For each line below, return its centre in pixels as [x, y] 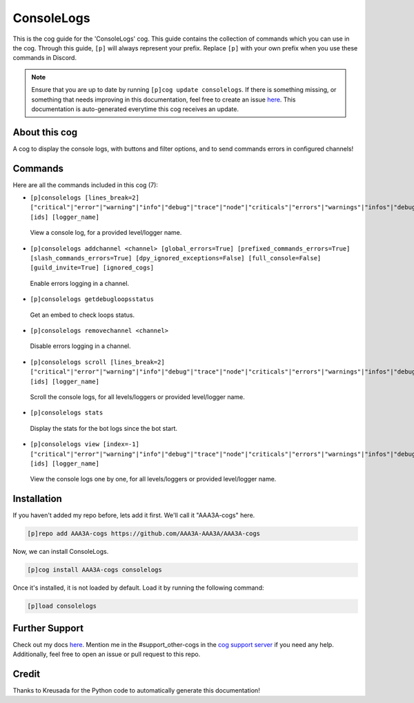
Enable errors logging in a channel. [80, 283]
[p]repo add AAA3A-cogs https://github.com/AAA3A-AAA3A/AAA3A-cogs [144, 534]
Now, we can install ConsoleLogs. [61, 552]
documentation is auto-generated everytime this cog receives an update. [135, 109]
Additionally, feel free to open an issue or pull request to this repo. [107, 654]
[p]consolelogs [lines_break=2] [85, 198]
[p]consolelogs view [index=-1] [85, 444]
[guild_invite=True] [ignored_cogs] [92, 268]
